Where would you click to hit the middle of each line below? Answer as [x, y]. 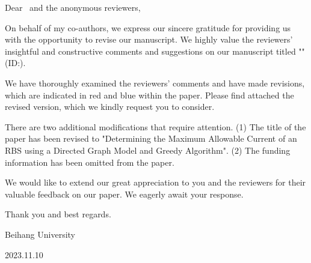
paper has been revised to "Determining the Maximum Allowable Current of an [151, 138]
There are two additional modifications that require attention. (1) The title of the [155, 126]
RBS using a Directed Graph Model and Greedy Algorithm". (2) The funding [148, 150]
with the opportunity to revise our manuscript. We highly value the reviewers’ [149, 39]
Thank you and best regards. [58, 214]
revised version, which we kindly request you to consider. [110, 107]
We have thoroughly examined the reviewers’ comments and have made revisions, [155, 83]
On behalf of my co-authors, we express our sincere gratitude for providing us [148, 27]
